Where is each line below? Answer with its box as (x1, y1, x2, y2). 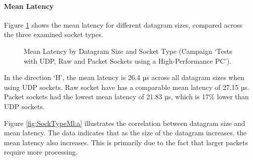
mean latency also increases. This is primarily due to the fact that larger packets (4, 137, 248, 147)
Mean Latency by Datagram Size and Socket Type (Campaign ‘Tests (24, 45, 232, 56)
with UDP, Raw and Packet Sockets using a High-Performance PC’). (24, 55, 232, 66)
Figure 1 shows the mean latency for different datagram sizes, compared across (4, 19, 243, 30)
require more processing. (4, 147, 78, 157)
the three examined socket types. (4, 29, 103, 40)
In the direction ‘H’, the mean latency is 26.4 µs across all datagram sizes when (4, 72, 245, 82)
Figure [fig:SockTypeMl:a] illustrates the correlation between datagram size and (4, 118, 245, 128)
